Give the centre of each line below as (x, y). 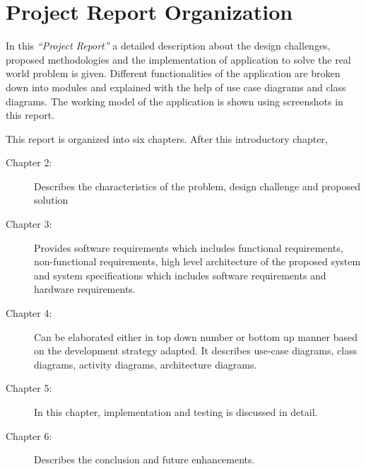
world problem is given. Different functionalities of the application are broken (173, 73)
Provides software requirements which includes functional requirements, (189, 247)
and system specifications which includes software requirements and (180, 275)
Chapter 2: (29, 162)
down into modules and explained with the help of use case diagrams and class (176, 87)
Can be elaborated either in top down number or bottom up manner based (196, 336)
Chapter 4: (29, 313)
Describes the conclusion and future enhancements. (144, 459)
